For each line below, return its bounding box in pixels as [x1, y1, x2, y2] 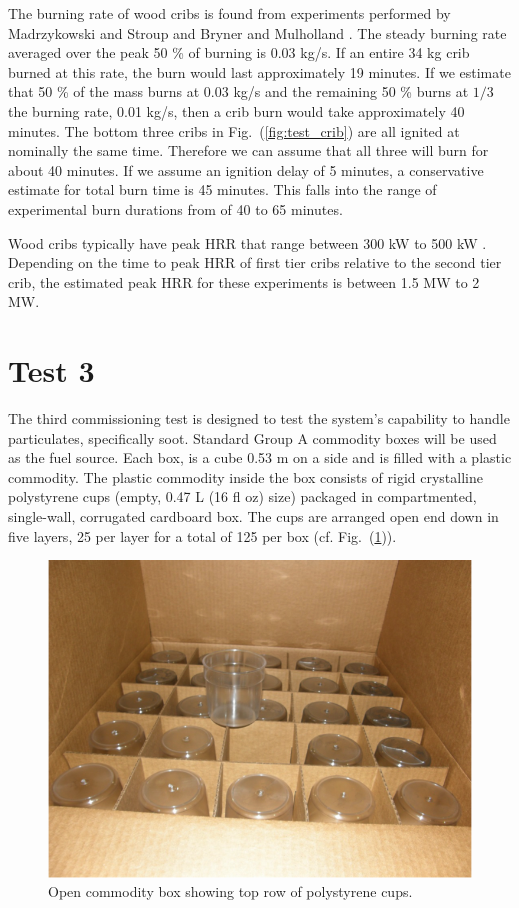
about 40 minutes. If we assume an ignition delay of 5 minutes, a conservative [8, 159, 484, 180]
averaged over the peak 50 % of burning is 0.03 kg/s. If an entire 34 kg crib [8, 42, 470, 63]
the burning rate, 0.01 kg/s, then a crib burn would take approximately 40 [8, 100, 465, 121]
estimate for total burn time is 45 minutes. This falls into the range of [8, 179, 437, 200]
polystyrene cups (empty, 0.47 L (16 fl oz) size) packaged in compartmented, [8, 486, 477, 507]
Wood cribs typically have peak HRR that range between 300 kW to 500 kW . [8, 232, 487, 253]
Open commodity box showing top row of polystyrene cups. [48, 881, 413, 902]
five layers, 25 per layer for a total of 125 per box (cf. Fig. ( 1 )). [8, 525, 397, 546]
